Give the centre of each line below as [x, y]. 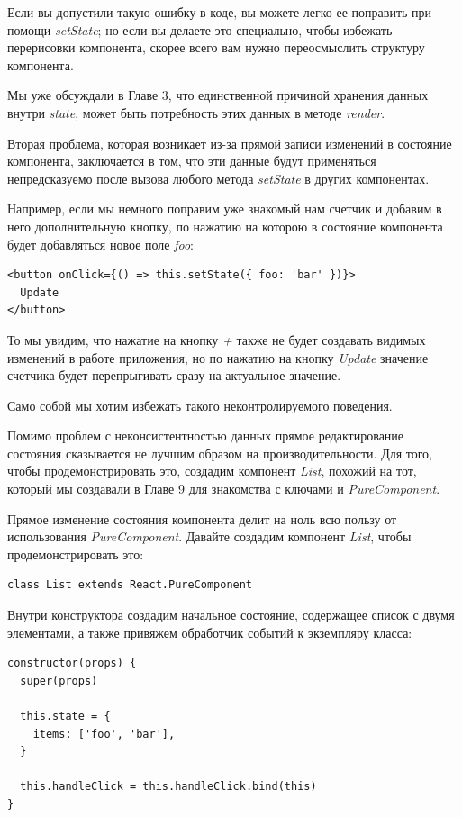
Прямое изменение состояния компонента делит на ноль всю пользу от [202, 518]
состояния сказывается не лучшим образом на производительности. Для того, [220, 453]
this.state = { [65, 716]
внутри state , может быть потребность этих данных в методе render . [196, 112]
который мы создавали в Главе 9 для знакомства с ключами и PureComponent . [224, 489]
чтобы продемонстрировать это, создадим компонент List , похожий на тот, [212, 471]
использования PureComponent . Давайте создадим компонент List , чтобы [209, 536]
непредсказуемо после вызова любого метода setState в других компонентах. [218, 178]
